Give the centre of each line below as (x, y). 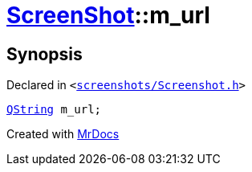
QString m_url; (54, 110)
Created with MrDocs (63, 134)
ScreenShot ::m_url (108, 15)
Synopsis (45, 54)
